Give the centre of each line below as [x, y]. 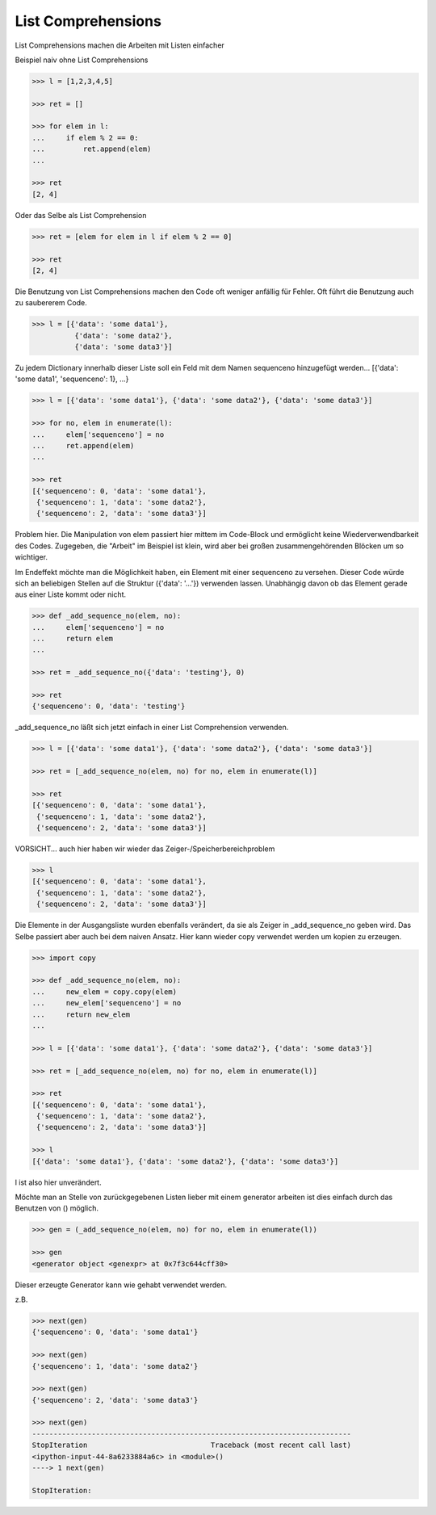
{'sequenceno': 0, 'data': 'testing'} [109, 706]
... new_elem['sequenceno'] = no [107, 1003]
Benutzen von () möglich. [57, 1208]
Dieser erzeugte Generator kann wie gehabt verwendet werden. [121, 1285]
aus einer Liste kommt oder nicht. [71, 594]
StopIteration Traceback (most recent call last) [191, 1445]
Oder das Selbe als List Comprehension [81, 215]
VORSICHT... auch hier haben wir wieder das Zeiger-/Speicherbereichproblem [145, 849]
